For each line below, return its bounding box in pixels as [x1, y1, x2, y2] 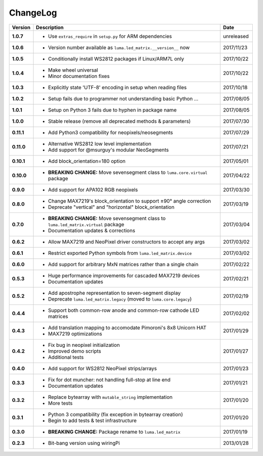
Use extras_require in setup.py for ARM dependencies [48, 33, 172, 39]
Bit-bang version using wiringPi [48, 439, 120, 446]
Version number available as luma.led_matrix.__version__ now [48, 44, 190, 51]
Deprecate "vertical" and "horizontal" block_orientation [48, 204, 175, 210]
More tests [48, 399, 73, 406]
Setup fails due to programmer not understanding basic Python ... [48, 95, 199, 102]
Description [36, 24, 64, 31]
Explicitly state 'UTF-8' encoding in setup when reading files [48, 84, 187, 91]
